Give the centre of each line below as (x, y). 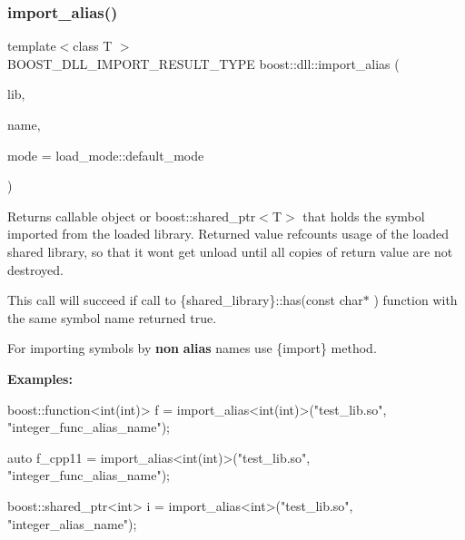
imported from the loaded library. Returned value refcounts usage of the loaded (228, 234)
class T (93, 46)
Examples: (40, 378)
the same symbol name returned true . (112, 317)
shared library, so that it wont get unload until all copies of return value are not (230, 251)
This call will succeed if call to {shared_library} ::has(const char (185, 300)
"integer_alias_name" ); (72, 523)
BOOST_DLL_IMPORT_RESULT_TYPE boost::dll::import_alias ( (203, 63)
